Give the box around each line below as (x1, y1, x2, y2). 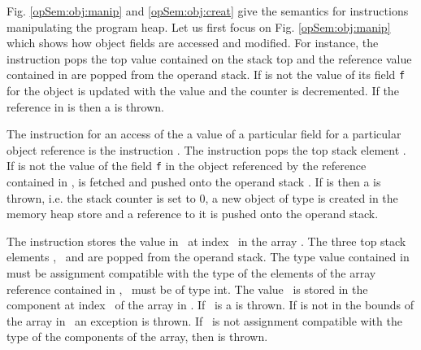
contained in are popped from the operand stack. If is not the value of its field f (7, 66, 406, 83)
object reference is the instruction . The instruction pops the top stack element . (7, 141, 406, 158)
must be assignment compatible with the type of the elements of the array (7, 265, 376, 282)
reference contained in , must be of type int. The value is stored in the (7, 280, 368, 297)
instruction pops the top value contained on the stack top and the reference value (7, 50, 412, 67)
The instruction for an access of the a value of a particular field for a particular (7, 125, 401, 142)
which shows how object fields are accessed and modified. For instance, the (7, 34, 379, 51)
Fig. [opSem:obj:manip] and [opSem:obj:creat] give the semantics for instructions (7, 2, 409, 19)
